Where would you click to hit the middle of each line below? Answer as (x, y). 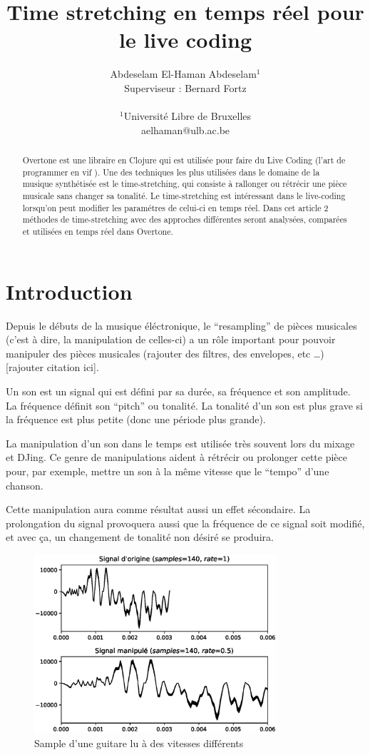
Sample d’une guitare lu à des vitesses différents (139, 743)
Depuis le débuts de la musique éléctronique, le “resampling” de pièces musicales (181, 325)
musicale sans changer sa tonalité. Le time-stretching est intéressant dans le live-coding (184, 196)
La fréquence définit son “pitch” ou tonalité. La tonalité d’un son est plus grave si (184, 405)
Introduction (69, 291)
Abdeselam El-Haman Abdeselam (183, 74)
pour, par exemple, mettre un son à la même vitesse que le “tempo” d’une (168, 471)
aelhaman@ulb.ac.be (185, 130)
